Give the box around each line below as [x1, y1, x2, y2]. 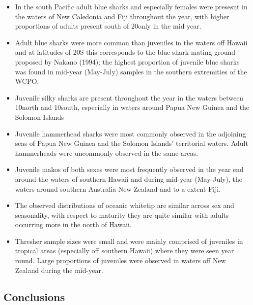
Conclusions [3, 289, 65, 304]
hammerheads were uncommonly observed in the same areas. [15, 147, 198, 158]
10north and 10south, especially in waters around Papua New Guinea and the [15, 102, 250, 112]
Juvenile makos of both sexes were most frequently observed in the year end [15, 164, 244, 174]
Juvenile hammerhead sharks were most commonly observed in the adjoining [15, 128, 246, 138]
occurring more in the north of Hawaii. [15, 219, 132, 230]
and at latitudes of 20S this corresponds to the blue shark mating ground [15, 47, 235, 57]
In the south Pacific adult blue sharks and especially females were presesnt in [15, 1, 248, 11]
